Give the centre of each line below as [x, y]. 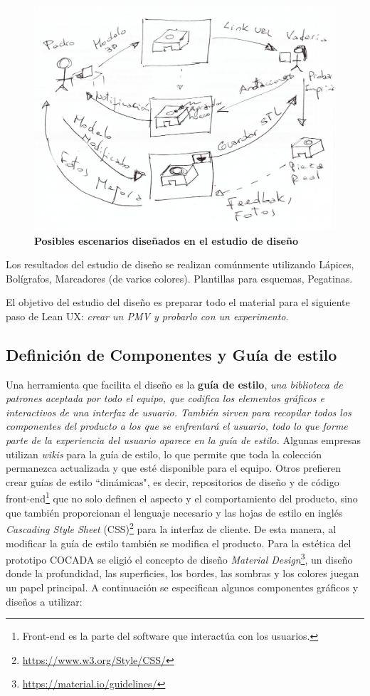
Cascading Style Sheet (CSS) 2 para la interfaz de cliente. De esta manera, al [171, 528]
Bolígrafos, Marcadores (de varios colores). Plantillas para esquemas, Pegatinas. [179, 278]
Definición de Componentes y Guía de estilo [171, 354]
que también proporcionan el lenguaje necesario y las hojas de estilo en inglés [174, 512]
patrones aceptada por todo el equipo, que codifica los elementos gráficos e [165, 398]
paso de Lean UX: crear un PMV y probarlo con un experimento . [147, 316]
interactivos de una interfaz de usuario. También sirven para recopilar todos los [179, 412]
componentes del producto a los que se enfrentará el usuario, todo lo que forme [177, 426]
